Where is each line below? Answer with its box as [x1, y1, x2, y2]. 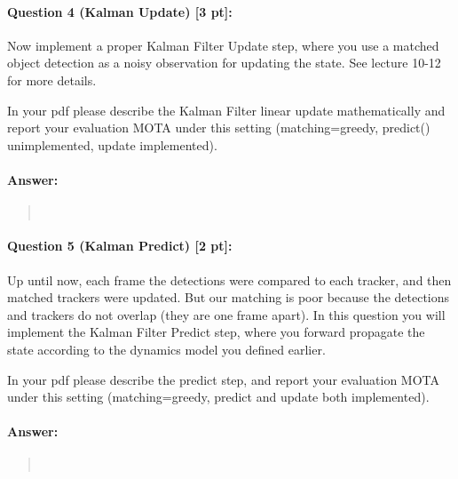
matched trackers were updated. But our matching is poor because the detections [7, 288, 450, 307]
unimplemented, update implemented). [7, 135, 217, 154]
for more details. [7, 70, 97, 89]
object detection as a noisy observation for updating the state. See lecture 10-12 [7, 53, 441, 72]
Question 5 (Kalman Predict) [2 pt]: [7, 236, 233, 255]
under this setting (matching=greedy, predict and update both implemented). [7, 387, 430, 406]
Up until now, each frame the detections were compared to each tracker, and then [7, 270, 452, 289]
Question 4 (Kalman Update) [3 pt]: [7, 2, 233, 20]
